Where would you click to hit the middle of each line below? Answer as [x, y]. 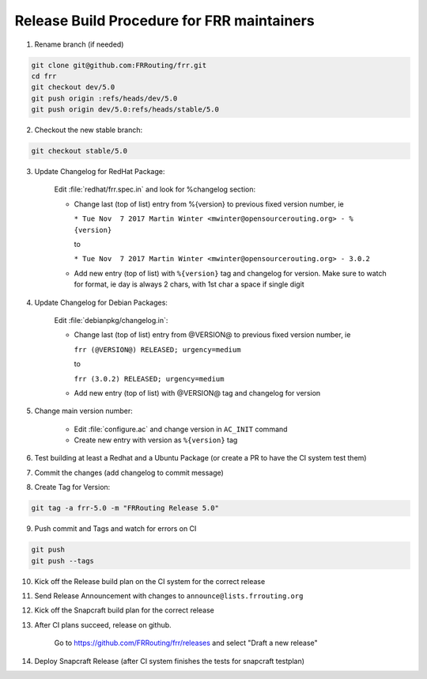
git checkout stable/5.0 [79, 151]
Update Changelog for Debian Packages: [101, 302]
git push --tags [63, 561]
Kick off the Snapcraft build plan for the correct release [125, 610]
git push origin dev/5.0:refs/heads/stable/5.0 [125, 110]
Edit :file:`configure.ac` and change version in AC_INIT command [181, 429]
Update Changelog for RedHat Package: [100, 172]
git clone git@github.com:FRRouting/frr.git [119, 65]
